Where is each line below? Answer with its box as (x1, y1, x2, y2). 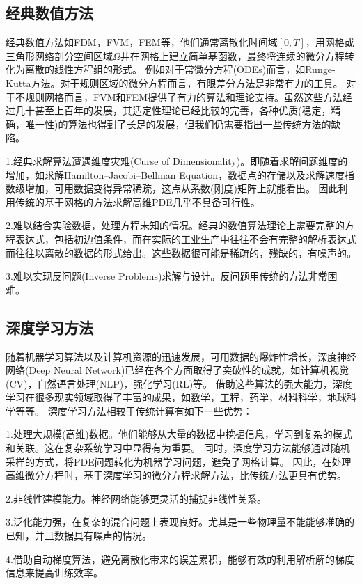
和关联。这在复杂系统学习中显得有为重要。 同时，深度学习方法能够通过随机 (6, 441, 350, 455)
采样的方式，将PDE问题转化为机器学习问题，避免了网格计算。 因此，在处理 (6, 454, 352, 468)
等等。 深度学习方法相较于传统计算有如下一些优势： (15, 403, 253, 418)
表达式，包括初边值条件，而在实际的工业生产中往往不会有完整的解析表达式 (15, 231, 356, 246)
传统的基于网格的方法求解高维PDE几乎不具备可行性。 (15, 194, 260, 209)
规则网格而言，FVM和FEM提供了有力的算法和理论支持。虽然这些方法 (24, 89, 343, 104)
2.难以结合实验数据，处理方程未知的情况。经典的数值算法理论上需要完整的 (6, 218, 345, 232)
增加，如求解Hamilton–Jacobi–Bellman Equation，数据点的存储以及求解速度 (6, 167, 345, 182)
